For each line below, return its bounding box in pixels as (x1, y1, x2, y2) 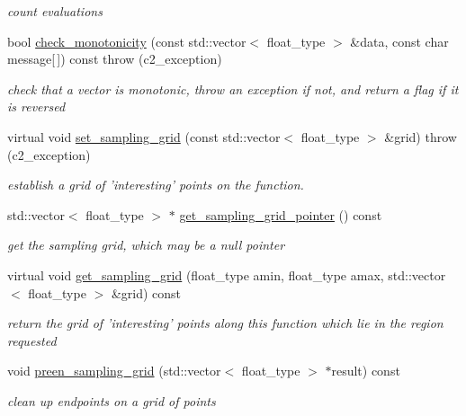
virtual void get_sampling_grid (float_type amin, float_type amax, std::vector (7, 265, 446, 284)
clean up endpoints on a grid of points (7, 391, 216, 410)
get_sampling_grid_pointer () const (179, 205, 382, 224)
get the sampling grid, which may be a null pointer (7, 235, 285, 254)
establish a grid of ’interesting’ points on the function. (7, 175, 304, 194)
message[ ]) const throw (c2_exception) (7, 49, 222, 68)
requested (7, 331, 57, 350)
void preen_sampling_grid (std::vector (7, 361, 221, 380)
